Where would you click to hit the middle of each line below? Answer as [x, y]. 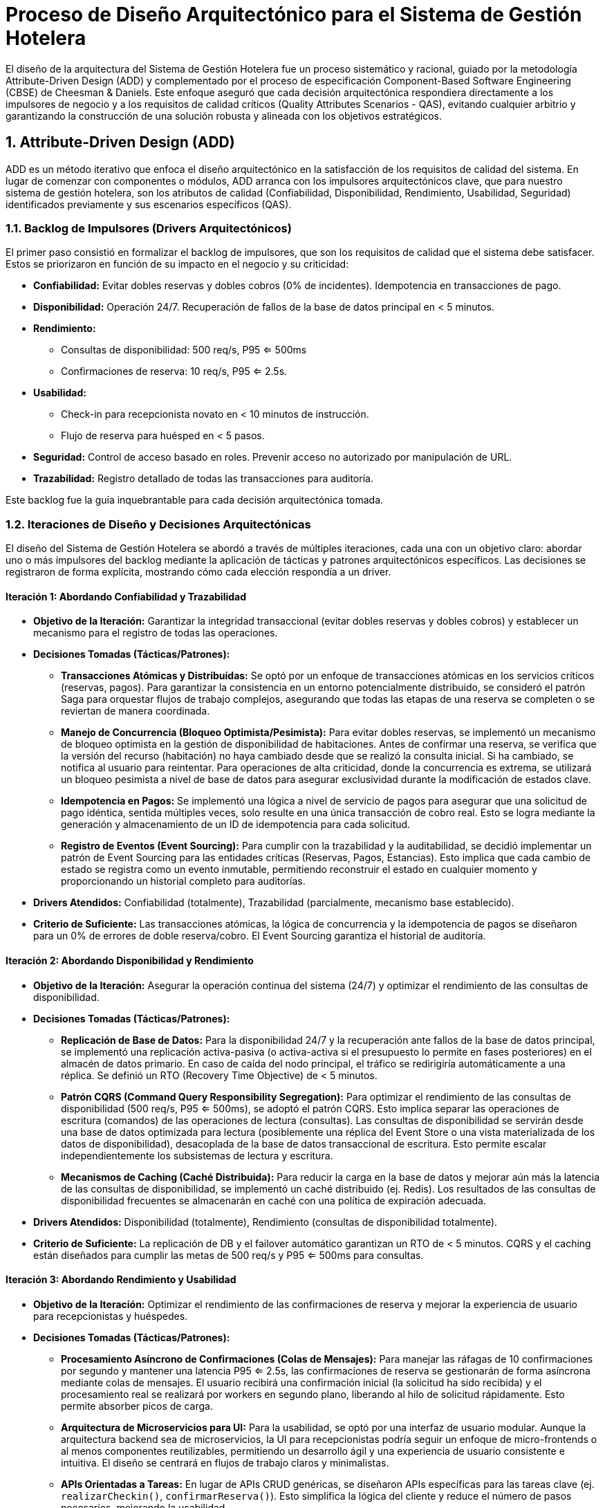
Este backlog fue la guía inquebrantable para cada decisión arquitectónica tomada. [195, 500]
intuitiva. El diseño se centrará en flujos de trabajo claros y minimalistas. [225, 1462]
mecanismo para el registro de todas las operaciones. [156, 633]
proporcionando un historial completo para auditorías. [183, 881]
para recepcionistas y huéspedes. [111, 1316]
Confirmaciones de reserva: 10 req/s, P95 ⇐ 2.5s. [174, 371]
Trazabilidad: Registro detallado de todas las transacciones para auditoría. [203, 479]
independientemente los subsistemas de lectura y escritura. [197, 1155]
